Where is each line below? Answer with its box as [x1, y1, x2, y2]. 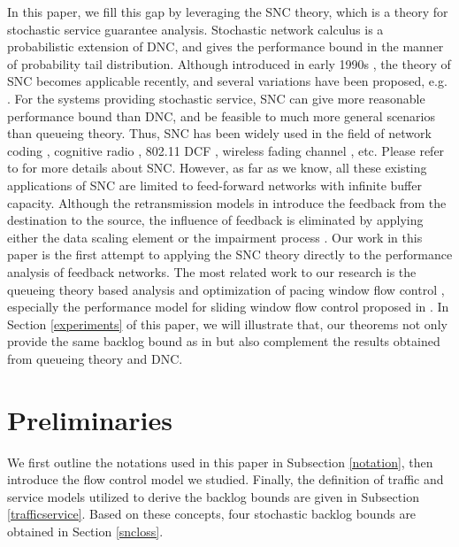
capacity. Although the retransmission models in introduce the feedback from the [7, 193, 447, 212]
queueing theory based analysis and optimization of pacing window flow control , [7, 280, 445, 298]
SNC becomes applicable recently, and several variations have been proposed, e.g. [7, 72, 448, 90]
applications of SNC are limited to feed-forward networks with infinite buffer [7, 175, 422, 194]
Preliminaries [7, 401, 172, 437]
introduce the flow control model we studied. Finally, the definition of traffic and [7, 470, 444, 489]
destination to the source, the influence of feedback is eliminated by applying [7, 211, 424, 229]
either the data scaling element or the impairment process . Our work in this [7, 227, 423, 246]
